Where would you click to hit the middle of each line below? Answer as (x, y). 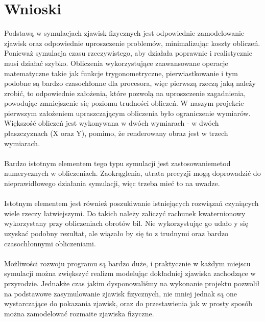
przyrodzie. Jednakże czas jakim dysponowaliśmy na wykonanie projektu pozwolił (132, 283)
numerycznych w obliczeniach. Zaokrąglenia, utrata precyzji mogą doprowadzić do (132, 173)
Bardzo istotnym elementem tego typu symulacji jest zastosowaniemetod (117, 163)
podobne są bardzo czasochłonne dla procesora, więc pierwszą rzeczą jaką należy (130, 83)
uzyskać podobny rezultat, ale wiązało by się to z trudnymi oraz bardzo (116, 233)
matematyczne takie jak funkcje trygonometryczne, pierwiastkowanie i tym (121, 73)
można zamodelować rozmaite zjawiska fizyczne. (79, 313)
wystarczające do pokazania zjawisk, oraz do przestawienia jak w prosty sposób (128, 303)
